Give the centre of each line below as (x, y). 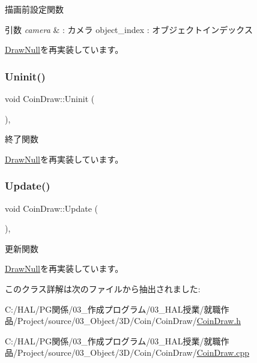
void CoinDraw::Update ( (52, 208)
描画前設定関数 (34, 9)
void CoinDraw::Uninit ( (50, 98)
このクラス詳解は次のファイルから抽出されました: (103, 288)
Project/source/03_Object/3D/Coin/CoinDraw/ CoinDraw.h (129, 321)
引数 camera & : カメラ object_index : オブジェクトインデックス (129, 29)
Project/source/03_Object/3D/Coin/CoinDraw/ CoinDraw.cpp (133, 352)
